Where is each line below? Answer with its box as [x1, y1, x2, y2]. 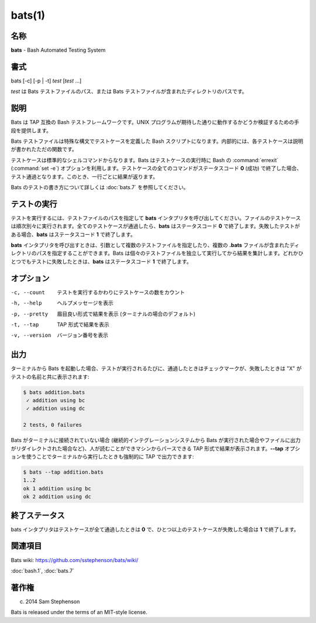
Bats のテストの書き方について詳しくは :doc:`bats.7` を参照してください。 [11, 184, 189, 190]
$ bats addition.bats [23, 389, 85, 395]
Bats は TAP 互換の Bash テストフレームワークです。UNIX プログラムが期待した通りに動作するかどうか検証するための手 [11, 119, 300, 126]
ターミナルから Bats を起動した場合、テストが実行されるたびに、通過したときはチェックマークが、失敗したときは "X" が [11, 365, 302, 372]
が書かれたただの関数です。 [11, 146, 77, 153]
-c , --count [11, 289, 45, 296]
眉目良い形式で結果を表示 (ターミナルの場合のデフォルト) [57, 310, 196, 317]
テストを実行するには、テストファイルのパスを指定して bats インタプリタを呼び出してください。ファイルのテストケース [11, 214, 301, 221]
